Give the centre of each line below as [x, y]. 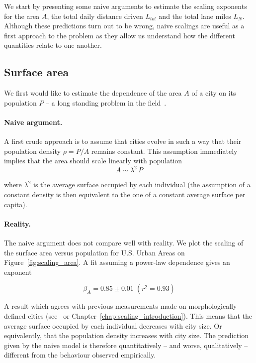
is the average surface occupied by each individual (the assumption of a [142, 184]
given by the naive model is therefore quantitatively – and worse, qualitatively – [126, 345]
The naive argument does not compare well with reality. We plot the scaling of [124, 243]
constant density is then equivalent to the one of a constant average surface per [125, 194]
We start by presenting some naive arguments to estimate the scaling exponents [126, 6]
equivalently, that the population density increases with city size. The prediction [126, 335]
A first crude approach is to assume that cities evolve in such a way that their [123, 141]
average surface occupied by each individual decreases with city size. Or [113, 325]
